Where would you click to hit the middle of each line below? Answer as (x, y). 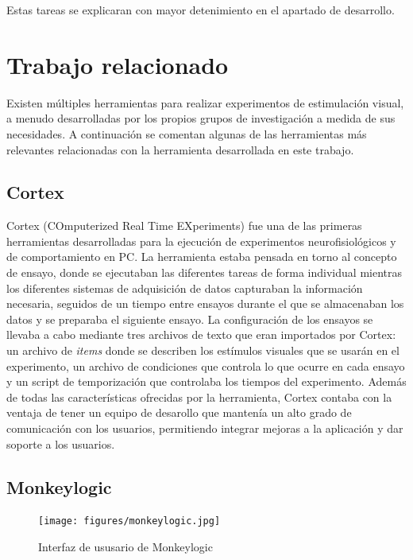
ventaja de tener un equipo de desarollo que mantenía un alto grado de (179, 412)
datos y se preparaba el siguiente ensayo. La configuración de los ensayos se (190, 319)
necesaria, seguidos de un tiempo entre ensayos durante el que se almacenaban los (205, 303)
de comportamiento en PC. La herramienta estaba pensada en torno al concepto (202, 257)
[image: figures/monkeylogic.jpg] (129, 521)
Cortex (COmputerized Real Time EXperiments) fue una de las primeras (184, 226)
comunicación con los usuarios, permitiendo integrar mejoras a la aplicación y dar (205, 428)
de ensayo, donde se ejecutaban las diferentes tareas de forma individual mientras (204, 272)
